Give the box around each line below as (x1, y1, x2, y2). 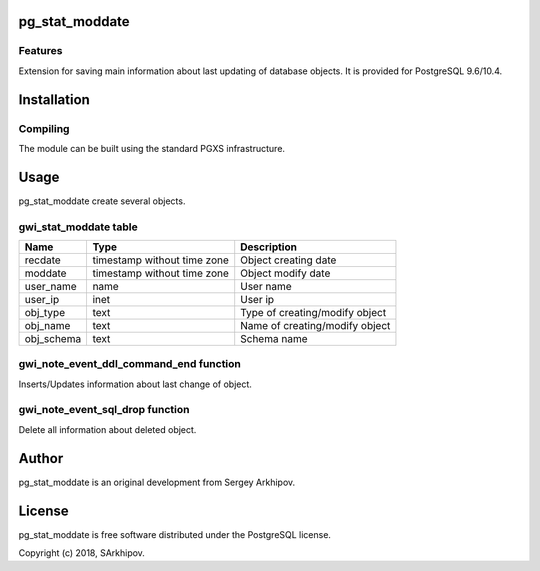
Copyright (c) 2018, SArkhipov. (18, 547, 145, 559)
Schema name (240, 331, 308, 345)
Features (18, 44, 63, 58)
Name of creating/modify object (240, 318, 391, 332)
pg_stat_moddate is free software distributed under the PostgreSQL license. (18, 528, 332, 540)
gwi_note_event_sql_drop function (18, 403, 190, 417)
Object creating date (240, 253, 337, 267)
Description (240, 240, 297, 254)
